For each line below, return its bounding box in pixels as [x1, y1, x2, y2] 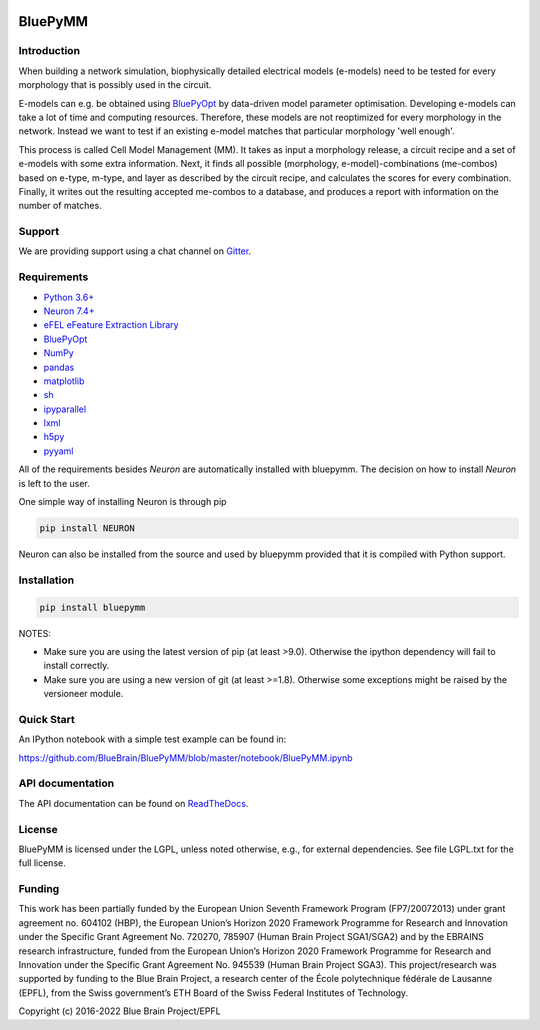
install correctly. [43, 660, 110, 672]
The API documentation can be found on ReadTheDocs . [18, 797, 249, 809]
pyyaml [43, 445, 74, 457]
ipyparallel [43, 403, 87, 415]
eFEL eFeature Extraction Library [43, 319, 179, 331]
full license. [18, 857, 66, 869]
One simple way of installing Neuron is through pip [18, 496, 227, 508]
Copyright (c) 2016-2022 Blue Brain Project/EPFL [18, 1005, 221, 1017]
